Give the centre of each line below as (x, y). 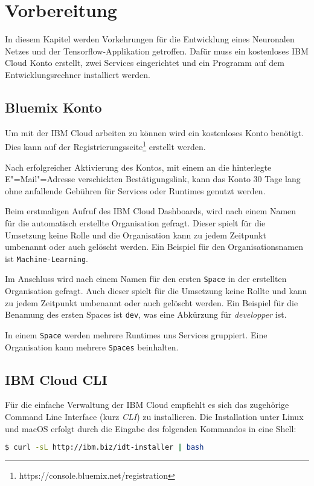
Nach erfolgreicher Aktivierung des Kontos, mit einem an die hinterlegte (138, 167)
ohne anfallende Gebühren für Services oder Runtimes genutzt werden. (135, 190)
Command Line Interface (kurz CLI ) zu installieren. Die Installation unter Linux (154, 416)
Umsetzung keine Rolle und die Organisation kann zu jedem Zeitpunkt (136, 235)
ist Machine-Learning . (46, 258)
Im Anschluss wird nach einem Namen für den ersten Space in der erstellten (146, 279)
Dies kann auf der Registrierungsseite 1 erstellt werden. (105, 146)
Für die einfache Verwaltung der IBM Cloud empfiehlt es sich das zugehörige (147, 405)
